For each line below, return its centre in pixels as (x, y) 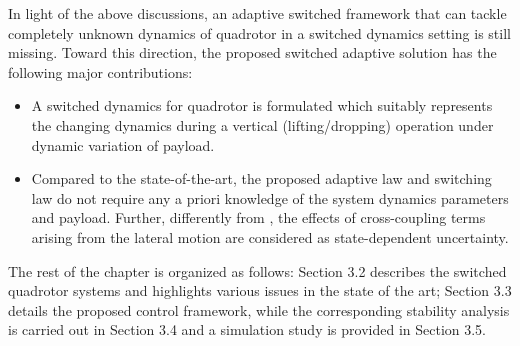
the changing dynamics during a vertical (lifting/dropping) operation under (262, 124)
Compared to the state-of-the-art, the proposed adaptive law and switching (261, 178)
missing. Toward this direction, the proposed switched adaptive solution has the (252, 52)
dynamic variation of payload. (123, 144)
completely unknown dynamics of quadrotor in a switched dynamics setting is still (259, 32)
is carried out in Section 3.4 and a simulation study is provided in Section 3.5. (247, 329)
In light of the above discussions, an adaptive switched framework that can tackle (257, 13)
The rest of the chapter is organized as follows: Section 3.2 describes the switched (257, 270)
